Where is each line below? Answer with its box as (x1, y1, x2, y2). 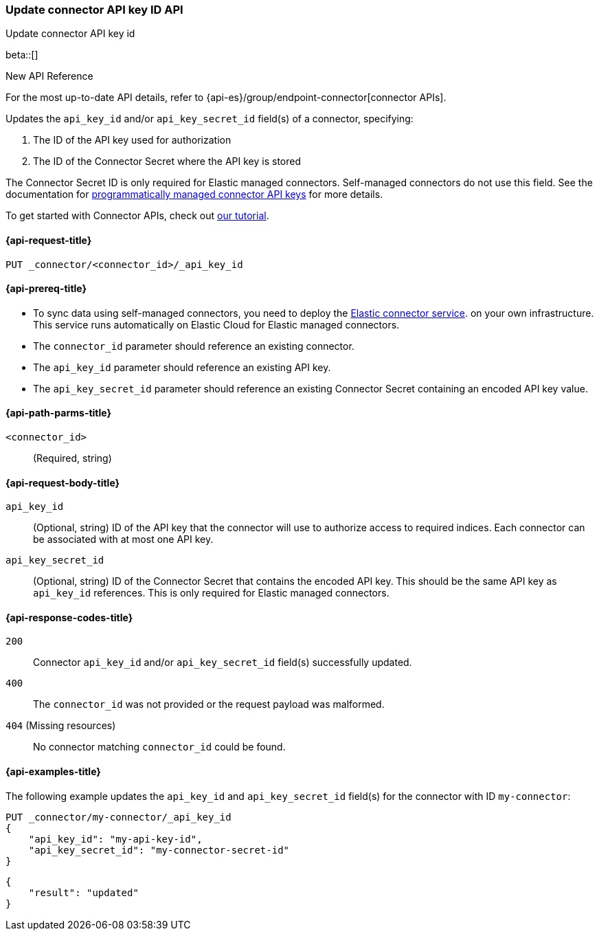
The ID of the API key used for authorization (33, 134, 231, 146)
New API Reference (5, 70, 93, 82)
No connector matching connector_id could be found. (33, 741, 286, 753)
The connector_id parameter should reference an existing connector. (33, 339, 354, 352)
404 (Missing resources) (5, 720, 116, 732)
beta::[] (5, 49, 38, 61)
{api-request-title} (5, 234, 92, 246)
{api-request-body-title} (5, 476, 120, 489)
